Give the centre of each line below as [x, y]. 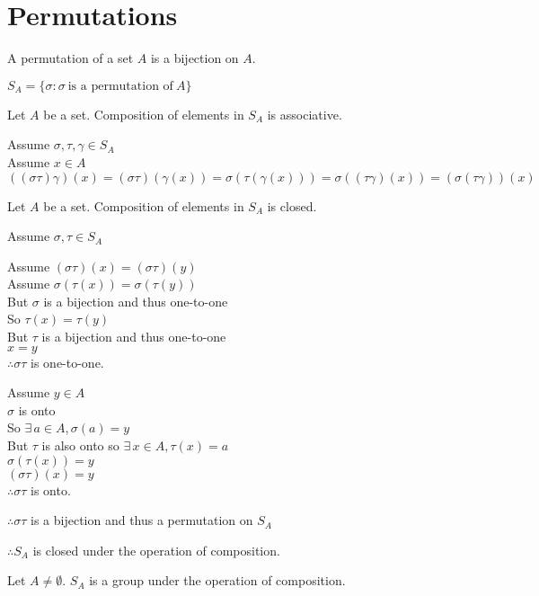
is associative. [305, 114]
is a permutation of [120, 86]
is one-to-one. [67, 362]
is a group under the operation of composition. [217, 580]
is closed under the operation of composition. [156, 550]
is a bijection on [194, 58]
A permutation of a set [71, 58]
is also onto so [80, 445]
